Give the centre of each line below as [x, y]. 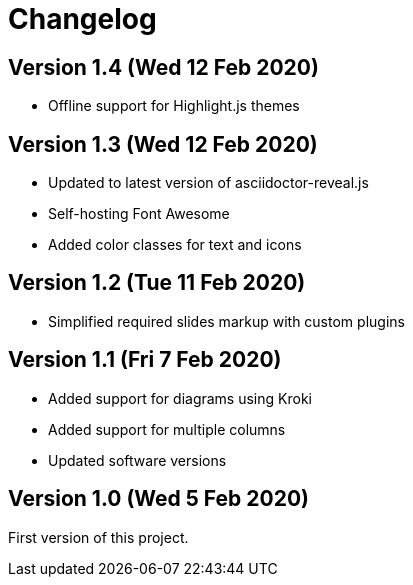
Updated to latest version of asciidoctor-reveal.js [208, 183]
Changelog [82, 19]
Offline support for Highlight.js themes [174, 106]
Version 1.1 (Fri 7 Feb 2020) [145, 360]
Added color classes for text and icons [175, 245]
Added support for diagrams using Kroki [180, 398]
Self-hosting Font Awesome [139, 214]
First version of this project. [98, 537]
